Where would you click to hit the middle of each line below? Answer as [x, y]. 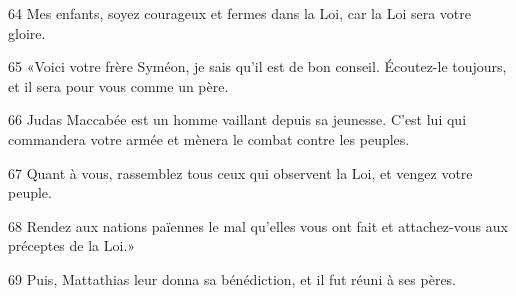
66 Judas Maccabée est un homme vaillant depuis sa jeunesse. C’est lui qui [237, 119]
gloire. [27, 32]
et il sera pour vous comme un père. [118, 85]
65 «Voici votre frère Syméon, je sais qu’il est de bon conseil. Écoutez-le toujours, [257, 66]
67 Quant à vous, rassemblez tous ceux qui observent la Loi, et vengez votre [240, 172]
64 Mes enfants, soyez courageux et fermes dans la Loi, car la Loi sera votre [239, 13]
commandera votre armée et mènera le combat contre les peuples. [209, 138]
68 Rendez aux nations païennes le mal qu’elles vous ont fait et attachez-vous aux [258, 225]
